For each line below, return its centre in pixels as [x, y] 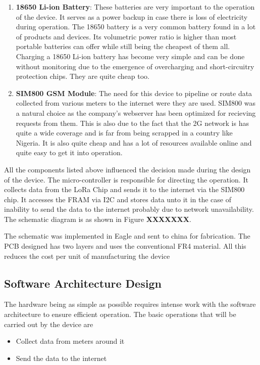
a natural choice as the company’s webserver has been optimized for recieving [136, 112]
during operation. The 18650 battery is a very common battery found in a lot [136, 27]
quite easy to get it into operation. [69, 152]
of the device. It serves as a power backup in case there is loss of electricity [132, 16]
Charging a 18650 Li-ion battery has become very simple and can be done [130, 56]
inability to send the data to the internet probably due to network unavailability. [129, 209]
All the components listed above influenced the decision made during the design [127, 169]
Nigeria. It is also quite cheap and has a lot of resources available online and [134, 142]
